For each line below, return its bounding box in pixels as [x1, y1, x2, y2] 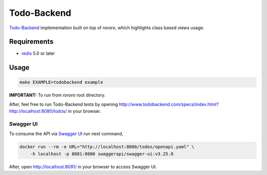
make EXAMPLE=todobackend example [19, 80, 103, 85]
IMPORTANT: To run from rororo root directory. [9, 92, 106, 98]
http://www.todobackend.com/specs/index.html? [119, 101, 219, 107]
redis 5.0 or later [21, 50, 55, 56]
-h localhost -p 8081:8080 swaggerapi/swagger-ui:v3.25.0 [30, 151, 174, 157]
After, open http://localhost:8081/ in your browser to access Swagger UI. [9, 164, 157, 170]
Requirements [9, 38, 54, 46]
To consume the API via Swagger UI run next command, [9, 131, 124, 137]
